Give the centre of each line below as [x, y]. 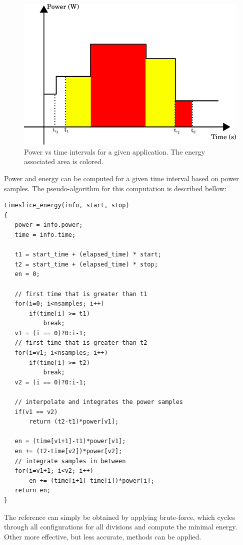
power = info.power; [49, 225]
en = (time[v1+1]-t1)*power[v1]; [70, 441]
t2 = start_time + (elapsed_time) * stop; [86, 264]
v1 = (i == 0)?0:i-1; [50, 333]
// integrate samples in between [70, 461]
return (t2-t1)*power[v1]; [74, 422]
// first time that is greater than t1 [81, 294]
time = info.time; [45, 235]
